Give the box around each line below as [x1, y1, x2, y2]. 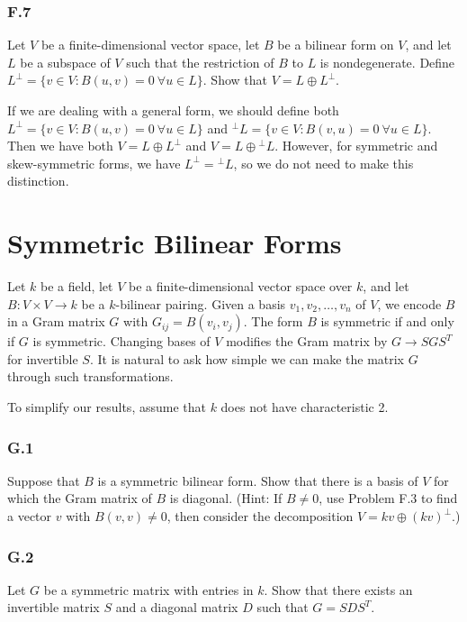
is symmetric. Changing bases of [32, 332, 211, 351]
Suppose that [7, 471, 80, 489]
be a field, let [40, 277, 113, 296]
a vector [7, 507, 52, 526]
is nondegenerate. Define [319, 52, 455, 71]
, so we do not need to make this [233, 153, 414, 172]
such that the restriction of [126, 52, 274, 71]
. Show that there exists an [264, 580, 413, 599]
